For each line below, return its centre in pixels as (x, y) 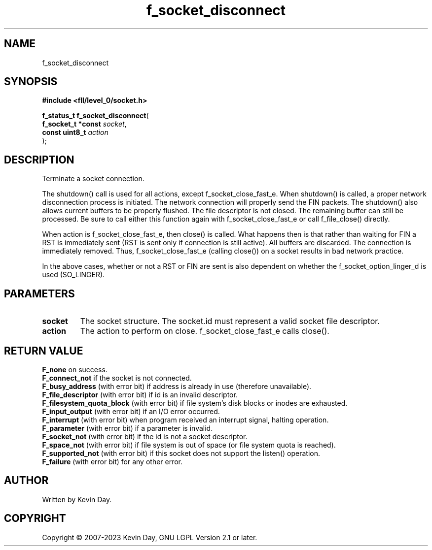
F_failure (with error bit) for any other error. (112, 461)
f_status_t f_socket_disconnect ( (95, 116)
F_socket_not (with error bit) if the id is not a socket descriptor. (145, 436)
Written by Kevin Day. (77, 499)
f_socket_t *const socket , (84, 124)
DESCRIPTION (39, 160)
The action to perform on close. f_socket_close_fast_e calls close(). (205, 331)
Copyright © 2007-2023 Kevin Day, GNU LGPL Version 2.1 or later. (150, 537)
